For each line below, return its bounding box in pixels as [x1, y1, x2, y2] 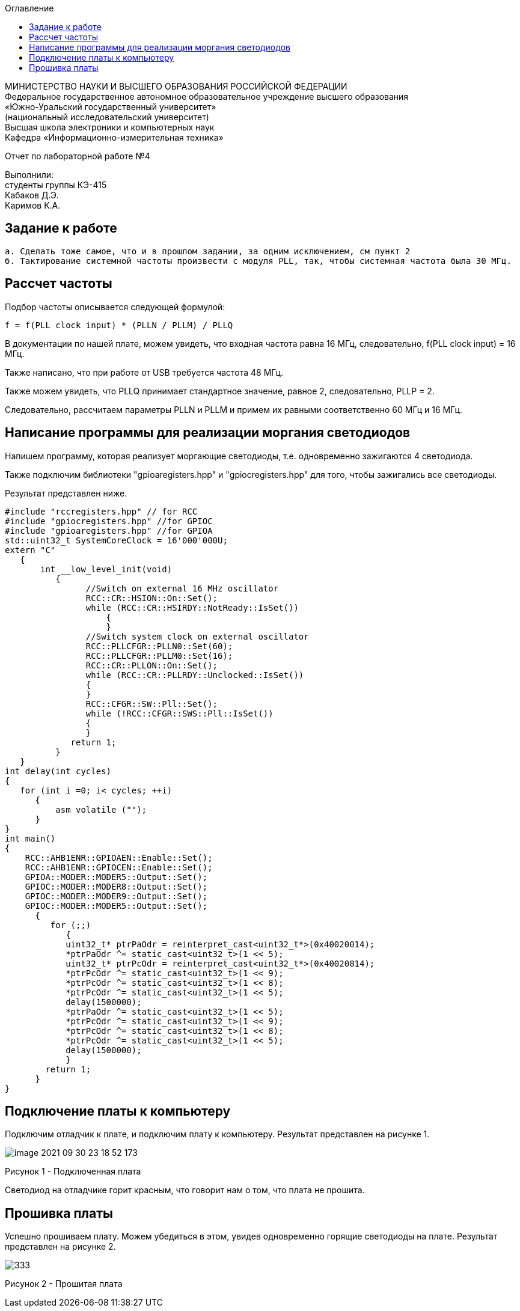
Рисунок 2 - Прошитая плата [5, 1279, 123, 1289]
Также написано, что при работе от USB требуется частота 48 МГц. [5, 367, 284, 377]
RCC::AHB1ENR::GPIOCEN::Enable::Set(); [25, 862, 213, 872]
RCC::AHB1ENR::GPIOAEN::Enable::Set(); [25, 852, 213, 863]
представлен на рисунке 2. [5, 1241, 116, 1252]
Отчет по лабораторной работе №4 [5, 151, 150, 161]
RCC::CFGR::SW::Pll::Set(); [85, 698, 218, 709]
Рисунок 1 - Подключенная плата [5, 1166, 141, 1177]
